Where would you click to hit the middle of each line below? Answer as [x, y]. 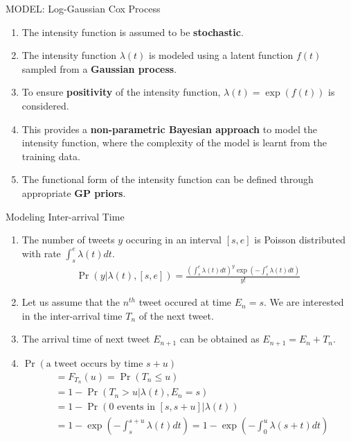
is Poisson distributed [300, 240]
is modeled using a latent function [221, 55]
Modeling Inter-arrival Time [65, 216]
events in [136, 407]
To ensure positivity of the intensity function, [121, 92]
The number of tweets [68, 240]
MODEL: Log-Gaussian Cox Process [83, 8]
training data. [51, 156]
